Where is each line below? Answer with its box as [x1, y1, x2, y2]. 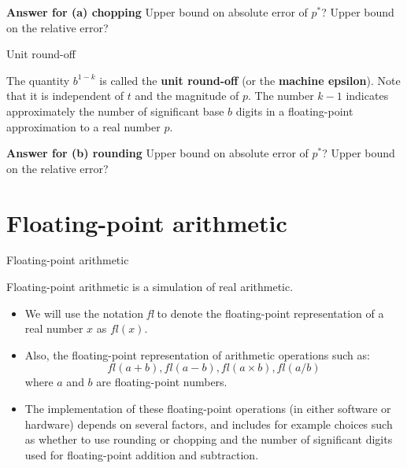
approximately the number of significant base [6, 102, 224, 119]
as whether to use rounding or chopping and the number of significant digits [24, 431, 393, 448]
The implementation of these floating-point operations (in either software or [24, 400, 391, 417]
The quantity [6, 72, 70, 88]
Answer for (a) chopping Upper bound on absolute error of [6, 4, 308, 20]
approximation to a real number [6, 118, 161, 135]
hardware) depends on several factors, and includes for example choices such [24, 415, 393, 432]
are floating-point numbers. [96, 374, 228, 390]
